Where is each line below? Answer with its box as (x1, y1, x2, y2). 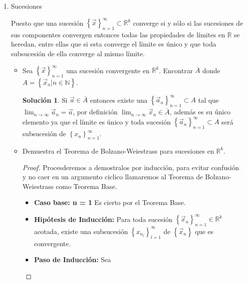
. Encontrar (159, 65, 193, 75)
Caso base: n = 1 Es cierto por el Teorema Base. (34, 197, 186, 207)
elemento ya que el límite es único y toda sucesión (22, 116, 171, 126)
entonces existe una (90, 94, 148, 105)
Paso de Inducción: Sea (34, 254, 111, 265)
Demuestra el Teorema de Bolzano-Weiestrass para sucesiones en (22, 145, 214, 156)
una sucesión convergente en (66, 65, 150, 75)
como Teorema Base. (56, 181, 117, 191)
